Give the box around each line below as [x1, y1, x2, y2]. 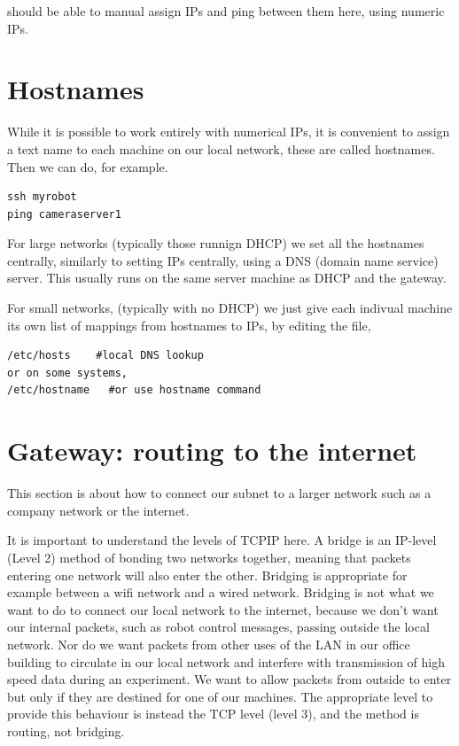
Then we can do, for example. [7, 157, 168, 175]
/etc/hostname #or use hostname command [7, 384, 261, 397]
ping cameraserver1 [7, 207, 121, 221]
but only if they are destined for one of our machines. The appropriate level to [7, 687, 433, 705]
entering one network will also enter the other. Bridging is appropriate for [7, 565, 408, 584]
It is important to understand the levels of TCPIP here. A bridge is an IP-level [7, 531, 437, 549]
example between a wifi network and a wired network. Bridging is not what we [7, 583, 434, 602]
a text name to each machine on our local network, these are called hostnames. [7, 139, 435, 158]
